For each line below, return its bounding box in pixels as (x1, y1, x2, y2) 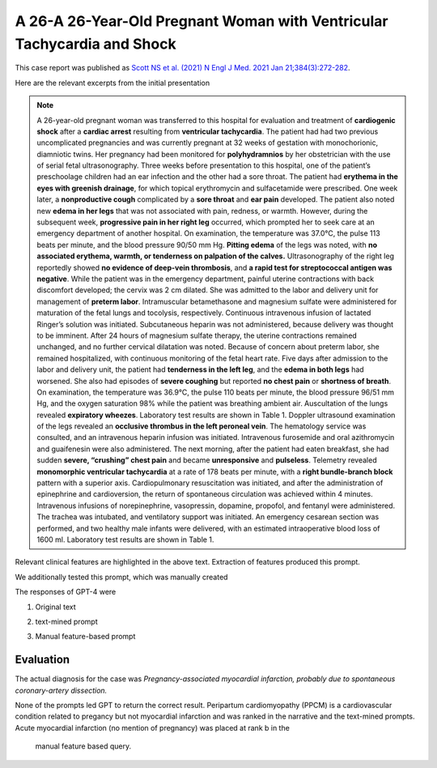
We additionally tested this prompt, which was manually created (15, 572, 228, 582)
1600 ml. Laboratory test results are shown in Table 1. (36, 535, 214, 544)
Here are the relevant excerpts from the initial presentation (15, 78, 210, 87)
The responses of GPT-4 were (15, 587, 117, 597)
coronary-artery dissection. (15, 685, 108, 695)
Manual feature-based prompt (35, 632, 136, 642)
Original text (35, 602, 76, 612)
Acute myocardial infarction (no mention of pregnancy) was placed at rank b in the (15, 723, 291, 732)
